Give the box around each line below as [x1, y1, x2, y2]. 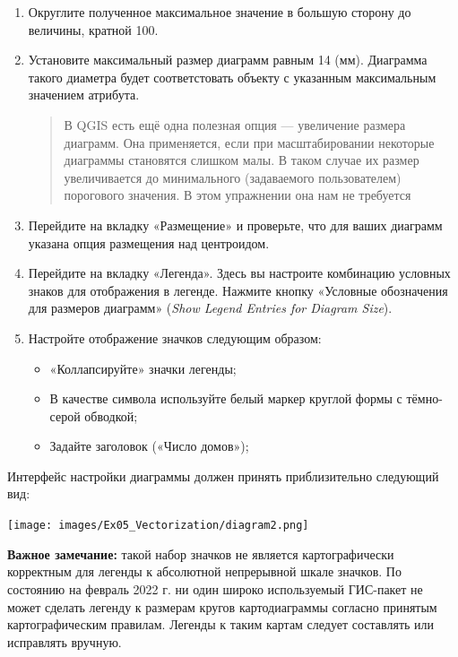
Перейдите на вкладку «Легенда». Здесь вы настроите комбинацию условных [28, 264, 451, 282]
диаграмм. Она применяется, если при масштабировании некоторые [64, 133, 435, 151]
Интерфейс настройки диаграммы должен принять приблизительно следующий [7, 466, 439, 485]
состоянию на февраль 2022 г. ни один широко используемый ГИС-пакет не [7, 579, 423, 598]
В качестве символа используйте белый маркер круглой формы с [49, 389, 402, 408]
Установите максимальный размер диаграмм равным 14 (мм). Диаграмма [28, 50, 428, 69]
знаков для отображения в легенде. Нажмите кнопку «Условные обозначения [28, 281, 448, 299]
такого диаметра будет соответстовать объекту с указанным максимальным [28, 67, 436, 86]
